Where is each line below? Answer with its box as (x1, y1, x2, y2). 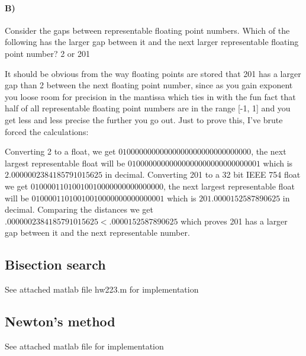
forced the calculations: (5, 125, 89, 137)
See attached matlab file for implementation (5, 339, 164, 352)
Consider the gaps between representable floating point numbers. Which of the (5, 24, 290, 36)
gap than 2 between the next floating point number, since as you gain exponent (5, 79, 293, 91)
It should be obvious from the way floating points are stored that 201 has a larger (5, 67, 301, 79)
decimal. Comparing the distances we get (5, 203, 153, 216)
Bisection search (5, 255, 106, 274)
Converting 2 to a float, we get (5, 145, 116, 158)
